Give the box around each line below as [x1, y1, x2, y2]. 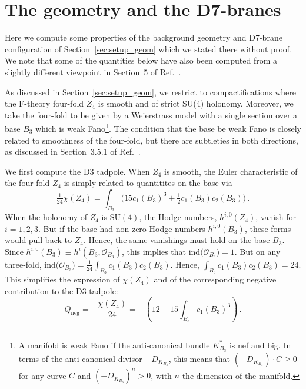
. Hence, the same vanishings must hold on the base [83, 234, 270, 246]
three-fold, [5, 258, 42, 270]
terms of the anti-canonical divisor [18, 352, 142, 364]
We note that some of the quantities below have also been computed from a [5, 54, 278, 67]
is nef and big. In [229, 338, 291, 351]
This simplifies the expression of [5, 273, 120, 285]
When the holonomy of [5, 211, 88, 223]
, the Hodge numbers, [139, 211, 217, 223]
